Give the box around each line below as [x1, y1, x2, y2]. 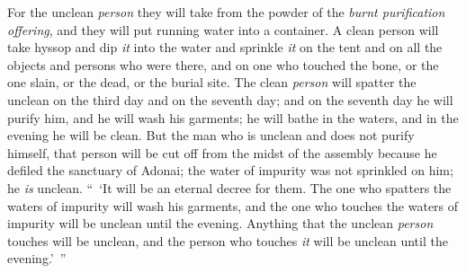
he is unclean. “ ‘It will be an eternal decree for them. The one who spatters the [7, 178, 452, 197]
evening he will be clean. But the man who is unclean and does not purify [7, 126, 415, 145]
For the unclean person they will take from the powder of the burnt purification [7, 3, 445, 21]
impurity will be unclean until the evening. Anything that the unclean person [7, 214, 434, 233]
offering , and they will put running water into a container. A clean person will [7, 20, 439, 39]
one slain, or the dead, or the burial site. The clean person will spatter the [7, 73, 417, 92]
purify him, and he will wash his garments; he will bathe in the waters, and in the [7, 108, 459, 127]
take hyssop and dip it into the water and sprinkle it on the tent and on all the [7, 38, 443, 57]
